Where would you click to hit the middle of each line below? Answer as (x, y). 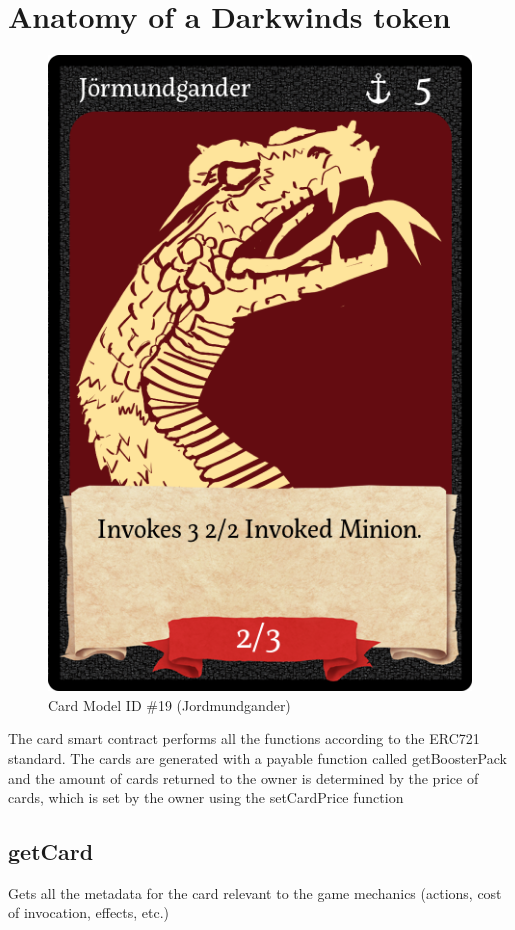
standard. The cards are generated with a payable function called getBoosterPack (257, 757)
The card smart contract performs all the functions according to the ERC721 (244, 738)
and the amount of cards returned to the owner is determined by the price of (243, 777)
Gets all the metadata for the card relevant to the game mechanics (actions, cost (255, 892)
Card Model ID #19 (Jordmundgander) (169, 704)
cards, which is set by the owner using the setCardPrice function (206, 797)
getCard (51, 851)
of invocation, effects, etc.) (89, 912)
